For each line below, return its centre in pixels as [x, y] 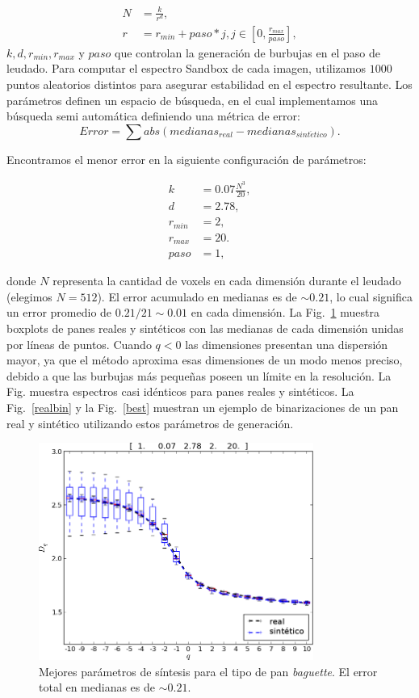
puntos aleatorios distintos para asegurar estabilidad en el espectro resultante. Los [209, 84]
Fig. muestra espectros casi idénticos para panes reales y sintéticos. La [180, 391]
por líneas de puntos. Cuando [79, 344]
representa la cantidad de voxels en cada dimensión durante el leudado [227, 281]
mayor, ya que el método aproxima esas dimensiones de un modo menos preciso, [205, 360]
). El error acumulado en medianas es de [197, 296]
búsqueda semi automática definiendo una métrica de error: [153, 116]
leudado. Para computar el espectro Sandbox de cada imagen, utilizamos [186, 68]
